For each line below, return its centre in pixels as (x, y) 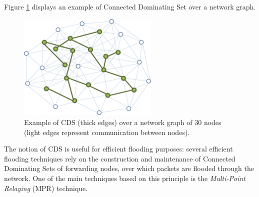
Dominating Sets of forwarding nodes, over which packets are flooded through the (129, 168)
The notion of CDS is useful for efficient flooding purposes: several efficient (118, 149)
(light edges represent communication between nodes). (107, 132)
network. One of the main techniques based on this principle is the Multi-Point (125, 178)
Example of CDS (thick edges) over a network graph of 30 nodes (123, 122)
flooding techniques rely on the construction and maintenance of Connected (120, 158)
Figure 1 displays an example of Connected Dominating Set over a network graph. (130, 6)
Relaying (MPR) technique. (46, 188)
